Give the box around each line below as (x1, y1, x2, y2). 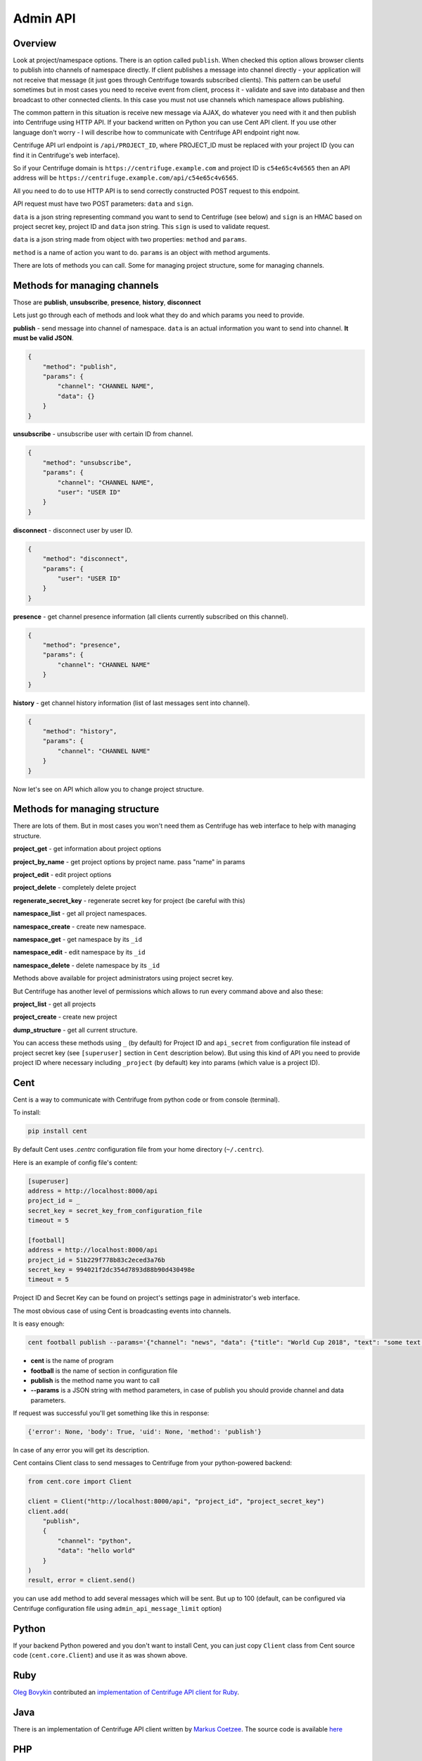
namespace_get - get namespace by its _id (13, 935, 143, 943)
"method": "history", (42, 728, 117, 735)
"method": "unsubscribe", (42, 459, 132, 466)
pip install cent (27, 1127, 88, 1135)
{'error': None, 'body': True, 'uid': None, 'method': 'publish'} (27, 1428, 262, 1436)
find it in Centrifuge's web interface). (13, 151, 120, 159)
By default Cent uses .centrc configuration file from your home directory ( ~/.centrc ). (13, 1145, 264, 1154)
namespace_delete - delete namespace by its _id (13, 961, 160, 969)
